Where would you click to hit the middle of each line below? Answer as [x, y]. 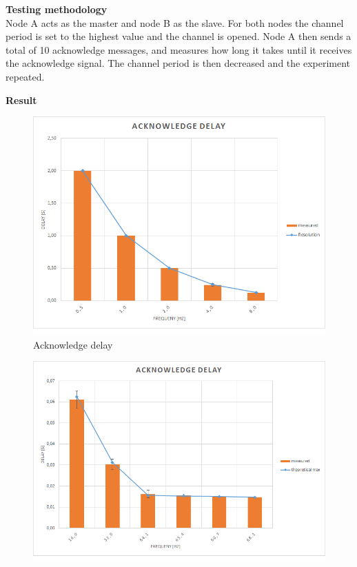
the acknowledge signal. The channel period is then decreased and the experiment [178, 63]
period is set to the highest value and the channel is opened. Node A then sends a [178, 36]
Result [21, 100]
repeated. [25, 76]
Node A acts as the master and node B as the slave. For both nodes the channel [175, 22]
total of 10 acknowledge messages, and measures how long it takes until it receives [179, 49]
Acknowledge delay [73, 344]
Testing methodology [57, 9]
